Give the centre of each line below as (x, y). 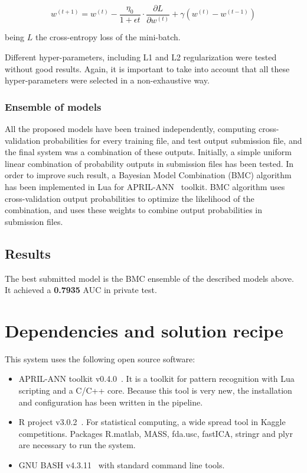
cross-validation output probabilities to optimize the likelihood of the (130, 198)
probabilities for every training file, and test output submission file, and (172, 140)
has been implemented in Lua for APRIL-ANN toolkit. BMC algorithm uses (145, 186)
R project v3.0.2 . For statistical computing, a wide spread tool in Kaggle (152, 422)
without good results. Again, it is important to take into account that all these (147, 68)
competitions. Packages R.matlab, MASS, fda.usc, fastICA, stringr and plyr (156, 433)
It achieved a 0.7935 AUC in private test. (81, 290)
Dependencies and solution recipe (144, 330)
